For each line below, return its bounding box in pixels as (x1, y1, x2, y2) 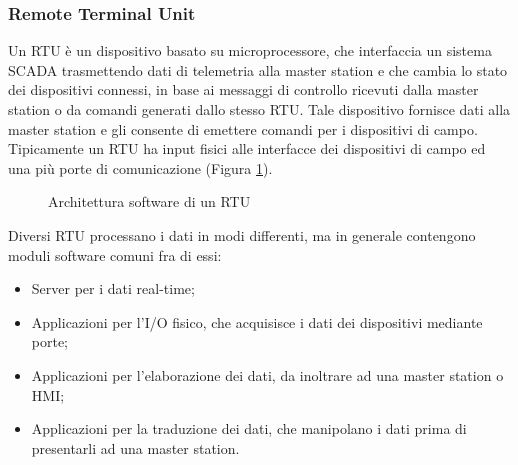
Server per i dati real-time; (31, 278, 195, 299)
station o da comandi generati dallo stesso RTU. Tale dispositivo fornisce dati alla (8, 99, 511, 119)
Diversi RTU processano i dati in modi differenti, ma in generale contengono (8, 224, 476, 245)
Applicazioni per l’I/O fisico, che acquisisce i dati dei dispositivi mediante (31, 311, 483, 332)
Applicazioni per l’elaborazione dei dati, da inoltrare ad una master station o (31, 364, 504, 385)
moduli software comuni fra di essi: (8, 244, 222, 265)
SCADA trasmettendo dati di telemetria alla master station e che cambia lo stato (8, 59, 508, 80)
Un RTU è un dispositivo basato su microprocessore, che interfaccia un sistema (8, 40, 492, 61)
